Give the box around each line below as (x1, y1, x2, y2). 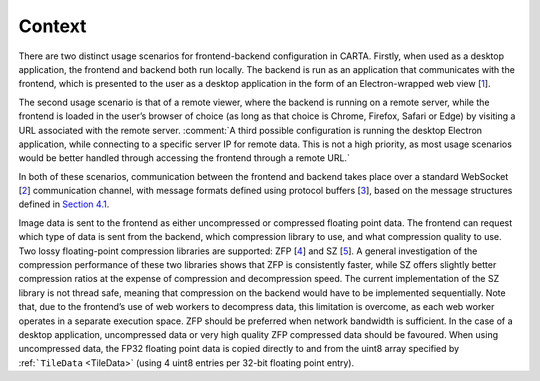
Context (18, 15, 87, 37)
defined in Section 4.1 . (18, 198, 110, 210)
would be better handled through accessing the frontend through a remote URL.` (18, 152, 350, 164)
